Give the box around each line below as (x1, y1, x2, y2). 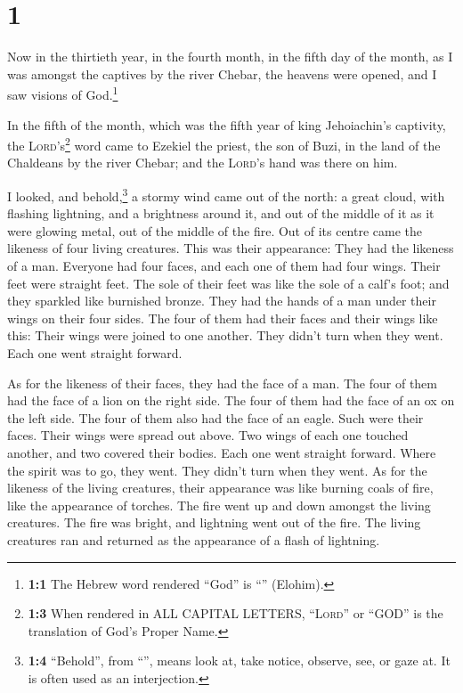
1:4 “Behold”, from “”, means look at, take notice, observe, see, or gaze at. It (28, 651, 451, 670)
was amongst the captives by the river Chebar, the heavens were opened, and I (7, 64, 437, 83)
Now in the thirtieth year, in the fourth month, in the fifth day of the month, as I (7, 47, 453, 66)
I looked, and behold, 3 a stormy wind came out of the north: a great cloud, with (7, 184, 445, 205)
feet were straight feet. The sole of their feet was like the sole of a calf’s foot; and (7, 273, 450, 292)
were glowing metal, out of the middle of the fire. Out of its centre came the (7, 221, 423, 240)
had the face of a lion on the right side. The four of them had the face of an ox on (7, 391, 455, 410)
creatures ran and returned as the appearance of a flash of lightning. (7, 530, 380, 549)
